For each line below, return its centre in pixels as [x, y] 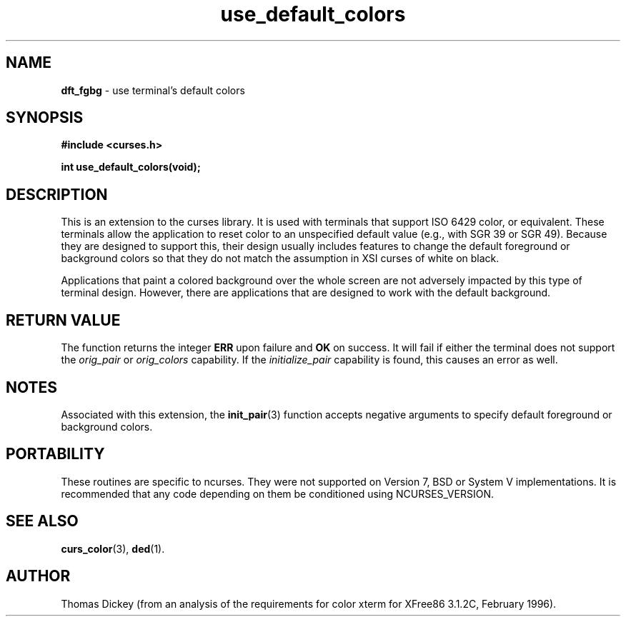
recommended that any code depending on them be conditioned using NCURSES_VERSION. [277, 493]
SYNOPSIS [45, 118]
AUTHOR [38, 576]
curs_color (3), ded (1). [113, 548]
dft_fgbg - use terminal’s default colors [153, 90]
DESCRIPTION [57, 194]
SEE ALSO [42, 521]
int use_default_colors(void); [131, 167]
